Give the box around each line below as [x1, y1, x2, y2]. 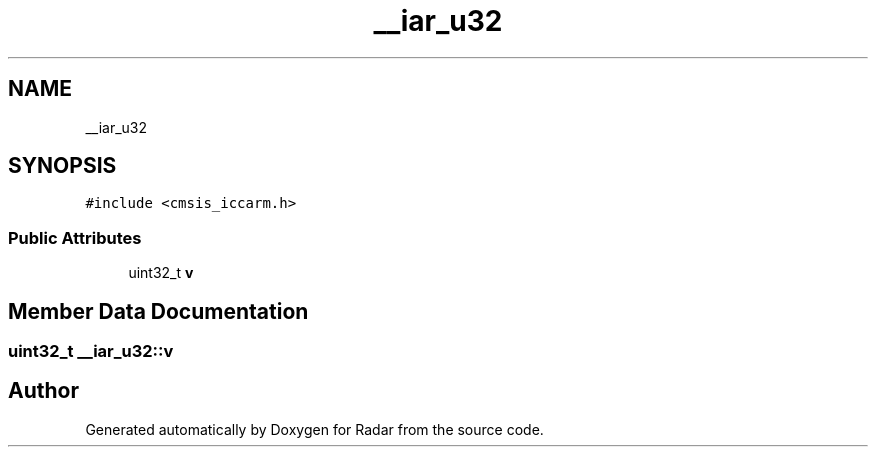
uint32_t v [128, 264, 194, 282]
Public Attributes [8, 227, 142, 248]
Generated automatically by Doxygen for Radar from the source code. [85, 420, 544, 438]
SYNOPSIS [8, 153, 117, 179]
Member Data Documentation [8, 298, 309, 324]
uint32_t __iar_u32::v [8, 341, 174, 362]
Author [8, 378, 79, 404]
